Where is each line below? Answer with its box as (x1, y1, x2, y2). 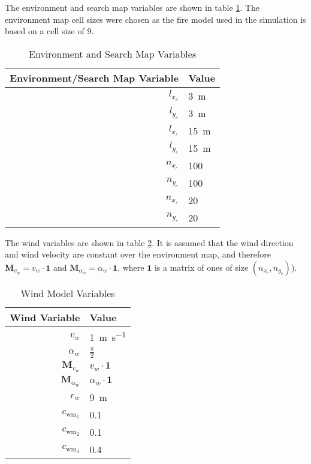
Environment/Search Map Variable (10, 70, 179, 85)
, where (117, 261, 144, 273)
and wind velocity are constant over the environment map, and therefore (5, 248, 271, 261)
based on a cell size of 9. (5, 25, 94, 37)
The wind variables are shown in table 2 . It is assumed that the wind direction (5, 236, 294, 249)
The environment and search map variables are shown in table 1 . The (5, 1, 260, 13)
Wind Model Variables (20, 286, 115, 300)
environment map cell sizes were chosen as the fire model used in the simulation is (5, 13, 306, 25)
